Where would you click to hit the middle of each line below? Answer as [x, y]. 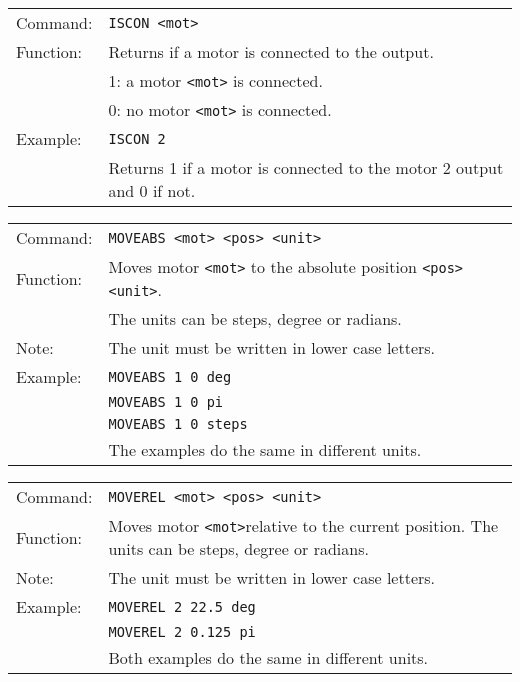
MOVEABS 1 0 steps [178, 424]
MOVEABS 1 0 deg [170, 376]
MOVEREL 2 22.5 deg [182, 606]
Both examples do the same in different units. [268, 657]
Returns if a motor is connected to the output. [271, 51]
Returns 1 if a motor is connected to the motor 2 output [306, 167]
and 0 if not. [152, 190]
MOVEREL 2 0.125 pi [182, 632]
